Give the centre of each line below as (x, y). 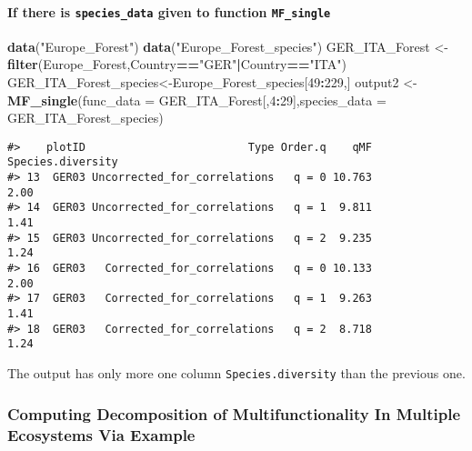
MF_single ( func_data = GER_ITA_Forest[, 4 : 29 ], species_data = (197, 100)
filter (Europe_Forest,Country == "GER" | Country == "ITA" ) (177, 64)
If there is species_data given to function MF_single (169, 11)
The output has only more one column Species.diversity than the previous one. (236, 373)
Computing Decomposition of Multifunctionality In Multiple (234, 413)
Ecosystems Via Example (101, 434)
